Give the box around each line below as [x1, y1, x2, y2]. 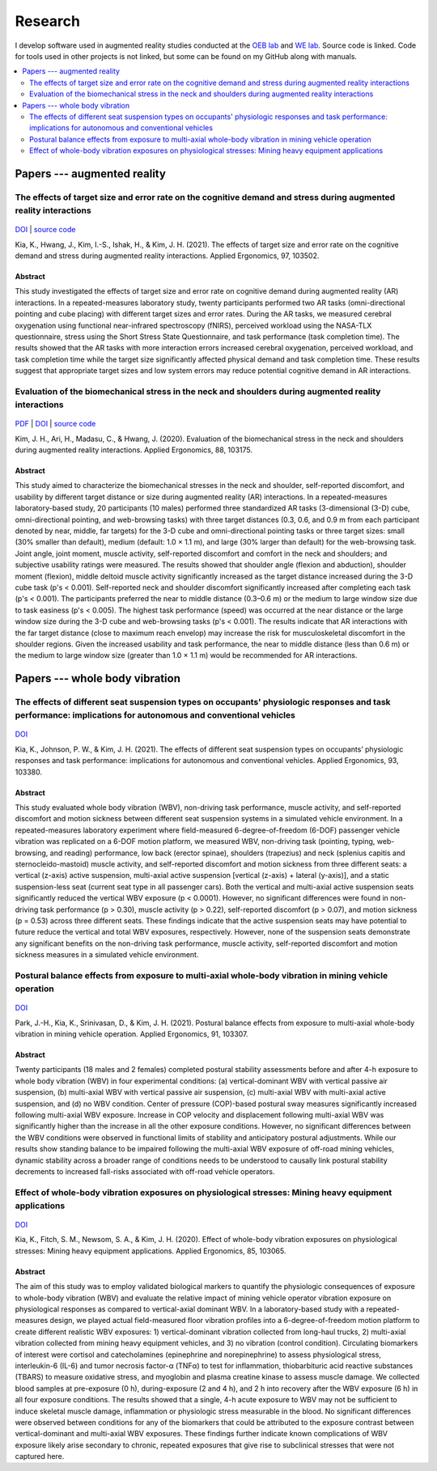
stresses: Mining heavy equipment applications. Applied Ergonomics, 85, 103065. [15, 1246, 286, 1256]
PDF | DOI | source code [15, 419, 96, 429]
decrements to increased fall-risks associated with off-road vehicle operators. [15, 1166, 275, 1176]
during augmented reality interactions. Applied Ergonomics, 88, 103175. [15, 445, 252, 455]
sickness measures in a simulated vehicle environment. [15, 950, 199, 960]
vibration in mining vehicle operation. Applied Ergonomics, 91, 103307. [15, 1029, 248, 1039]
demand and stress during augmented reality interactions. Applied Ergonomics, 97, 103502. [15, 251, 320, 261]
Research [15, 12, 81, 30]
